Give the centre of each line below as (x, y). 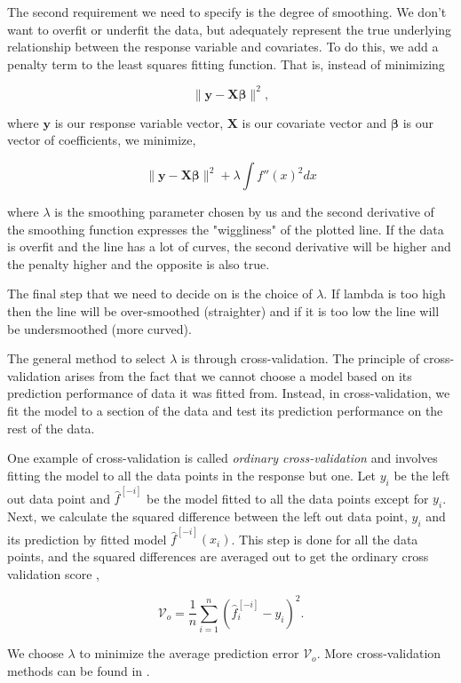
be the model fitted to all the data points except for (287, 498)
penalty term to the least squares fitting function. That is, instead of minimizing (226, 64)
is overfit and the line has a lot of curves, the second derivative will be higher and (229, 246)
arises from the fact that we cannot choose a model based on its (238, 375)
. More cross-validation (379, 653)
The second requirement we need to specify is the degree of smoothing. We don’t (227, 12)
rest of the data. (51, 428)
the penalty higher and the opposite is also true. (139, 263)
